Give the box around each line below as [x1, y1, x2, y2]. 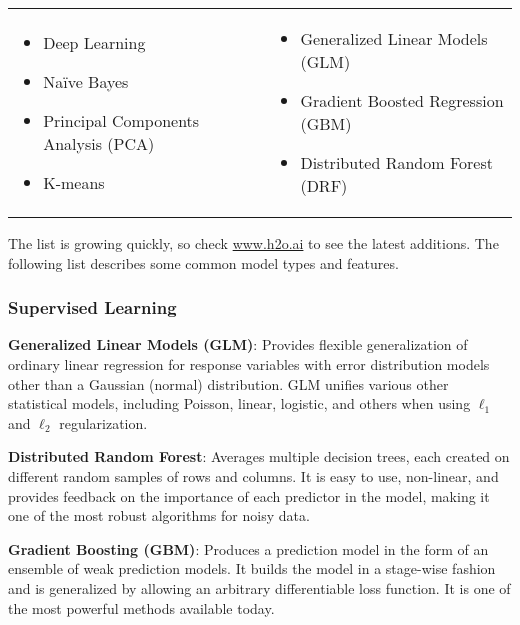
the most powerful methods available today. [8, 597, 275, 618]
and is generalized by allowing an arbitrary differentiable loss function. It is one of [8, 577, 511, 598]
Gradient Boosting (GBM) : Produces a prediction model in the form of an [8, 538, 489, 559]
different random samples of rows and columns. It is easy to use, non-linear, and [8, 465, 499, 486]
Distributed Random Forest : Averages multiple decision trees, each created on [8, 446, 510, 467]
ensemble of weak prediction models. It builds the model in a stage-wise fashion [8, 558, 496, 579]
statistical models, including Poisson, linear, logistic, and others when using [8, 393, 471, 414]
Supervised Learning [8, 295, 177, 320]
